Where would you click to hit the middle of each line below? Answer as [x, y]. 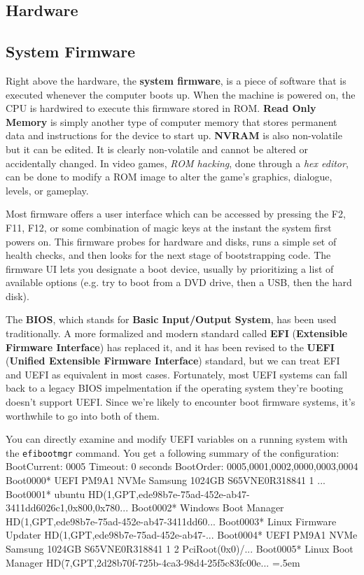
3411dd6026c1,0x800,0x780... [67, 507]
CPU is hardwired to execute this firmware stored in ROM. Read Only [161, 108]
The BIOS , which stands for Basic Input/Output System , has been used [171, 319]
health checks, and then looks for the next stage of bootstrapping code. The [168, 255]
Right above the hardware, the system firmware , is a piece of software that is [176, 80]
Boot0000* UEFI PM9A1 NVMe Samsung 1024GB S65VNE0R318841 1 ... [166, 480]
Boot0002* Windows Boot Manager [208, 507]
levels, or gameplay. [47, 190]
